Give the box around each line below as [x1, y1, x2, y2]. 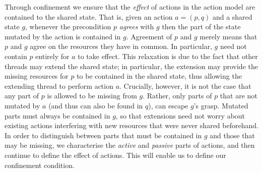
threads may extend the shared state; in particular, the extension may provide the [5, 61, 258, 71]
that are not [220, 90, 257, 101]
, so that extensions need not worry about [115, 110, 245, 121]
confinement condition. [5, 159, 75, 170]
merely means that [200, 31, 257, 41]
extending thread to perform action [5, 80, 113, 91]
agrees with [119, 21, 154, 32]
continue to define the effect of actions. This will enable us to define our [5, 149, 226, 160]
